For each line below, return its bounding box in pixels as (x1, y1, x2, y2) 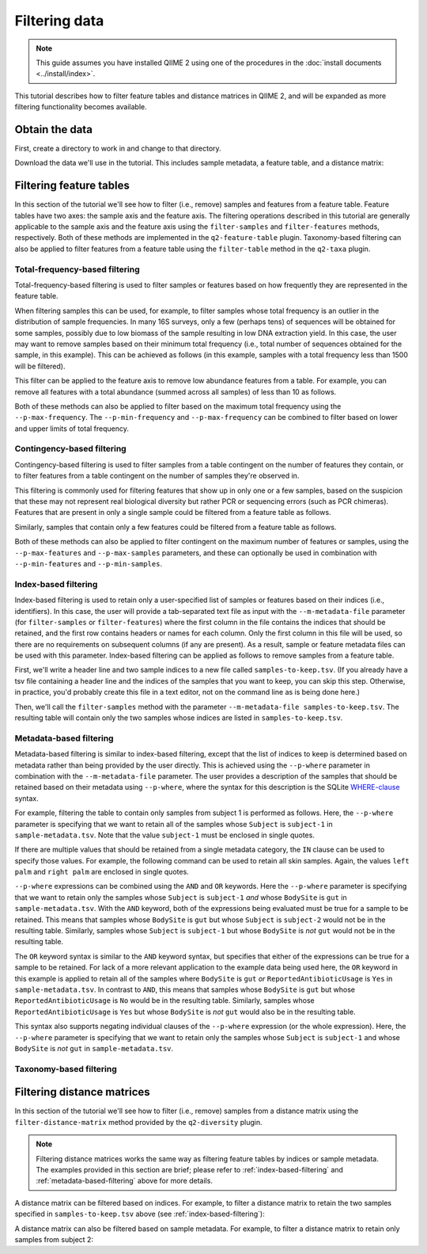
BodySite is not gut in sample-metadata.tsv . (14, 1043, 174, 1053)
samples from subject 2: (14, 1234, 94, 1244)
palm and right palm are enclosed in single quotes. (14, 867, 189, 877)
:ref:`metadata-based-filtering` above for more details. (36, 1176, 213, 1186)
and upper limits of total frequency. (14, 424, 130, 433)
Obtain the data (14, 123, 93, 136)
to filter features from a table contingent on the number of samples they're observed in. (14, 471, 300, 481)
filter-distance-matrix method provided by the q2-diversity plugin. (14, 1117, 263, 1126)
